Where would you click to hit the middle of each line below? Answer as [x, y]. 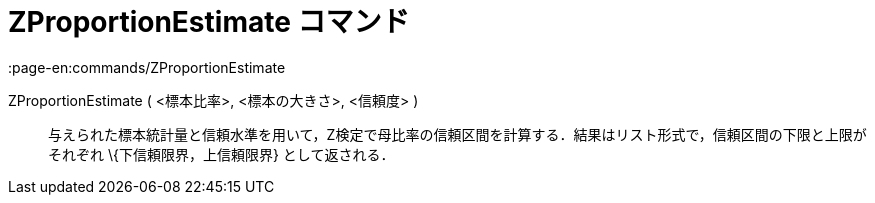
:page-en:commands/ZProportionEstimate [147, 67]
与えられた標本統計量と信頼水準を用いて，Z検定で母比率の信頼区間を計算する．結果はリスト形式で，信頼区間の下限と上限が [457, 134]
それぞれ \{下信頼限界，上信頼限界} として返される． [221, 154]
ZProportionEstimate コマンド [209, 22]
